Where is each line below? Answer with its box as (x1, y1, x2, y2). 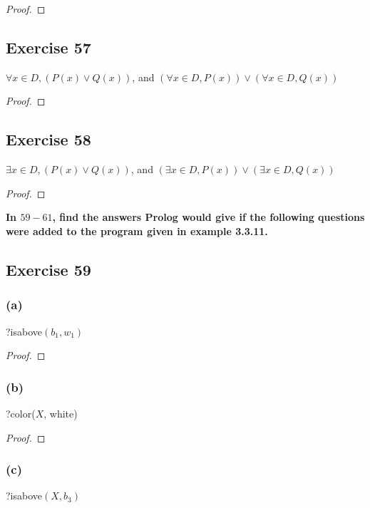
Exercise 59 (6, 258, 91, 280)
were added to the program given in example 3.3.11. (6, 223, 268, 238)
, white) (43, 405, 78, 420)
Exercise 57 (6, 36, 91, 58)
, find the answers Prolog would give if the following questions (52, 209, 365, 224)
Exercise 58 (6, 128, 91, 150)
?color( (6, 405, 36, 420)
